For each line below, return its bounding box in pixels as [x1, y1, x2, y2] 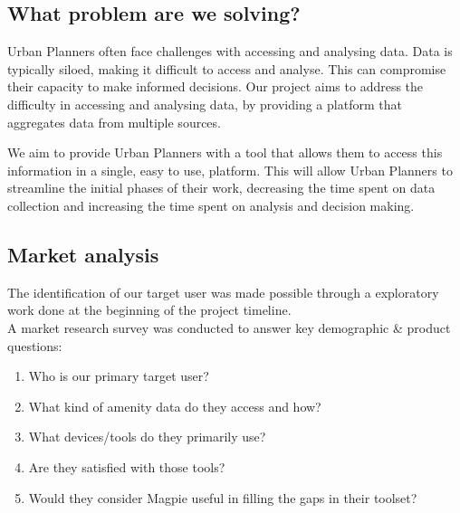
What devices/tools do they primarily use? [28, 427, 266, 446]
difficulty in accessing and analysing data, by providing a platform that [7, 94, 402, 113]
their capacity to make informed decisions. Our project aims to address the [7, 77, 424, 96]
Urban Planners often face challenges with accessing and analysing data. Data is [7, 42, 453, 61]
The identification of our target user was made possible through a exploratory [7, 282, 439, 301]
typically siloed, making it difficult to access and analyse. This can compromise [7, 59, 446, 78]
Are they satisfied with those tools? [28, 457, 225, 476]
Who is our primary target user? [28, 366, 209, 385]
